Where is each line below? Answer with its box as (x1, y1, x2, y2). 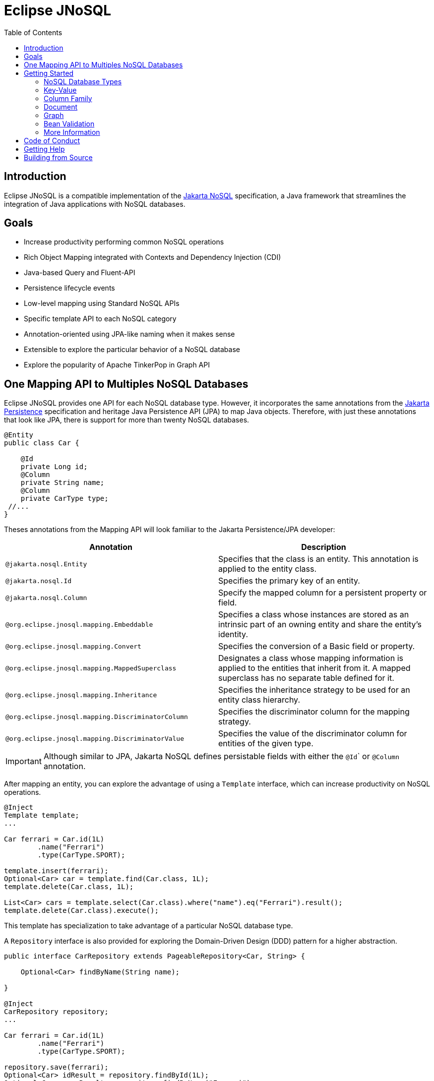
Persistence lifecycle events (24, 284, 115, 293)
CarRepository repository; (4, 1008, 109, 1016)
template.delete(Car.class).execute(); (4, 906, 159, 915)
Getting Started (24, 68, 74, 77)
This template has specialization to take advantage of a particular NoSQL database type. (4, 921, 293, 930)
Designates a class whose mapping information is (218, 653, 403, 663)
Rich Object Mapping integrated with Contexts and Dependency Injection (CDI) (24, 253, 281, 262)
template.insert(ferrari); (4, 867, 109, 875)
